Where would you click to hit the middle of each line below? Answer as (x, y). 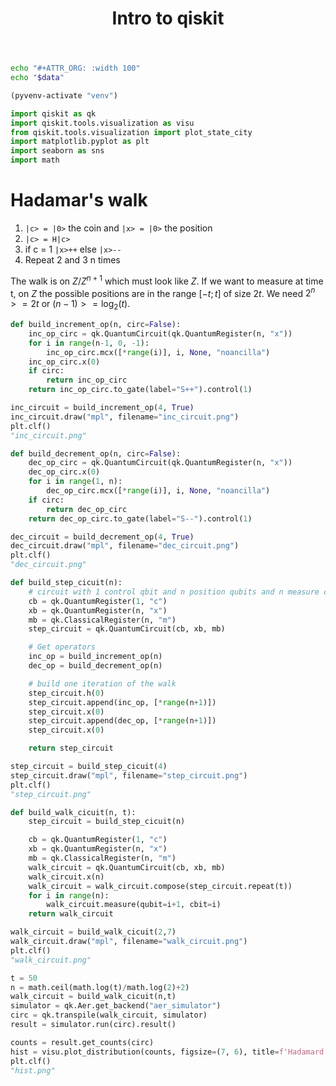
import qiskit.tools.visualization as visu (102, 123)
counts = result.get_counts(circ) (82, 1042)
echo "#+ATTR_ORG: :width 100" (75, 68)
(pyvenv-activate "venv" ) (64, 95)
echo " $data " (37, 78)
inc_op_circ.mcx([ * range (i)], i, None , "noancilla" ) (158, 352)
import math (35, 160)
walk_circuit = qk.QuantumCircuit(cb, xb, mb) (127, 867)
